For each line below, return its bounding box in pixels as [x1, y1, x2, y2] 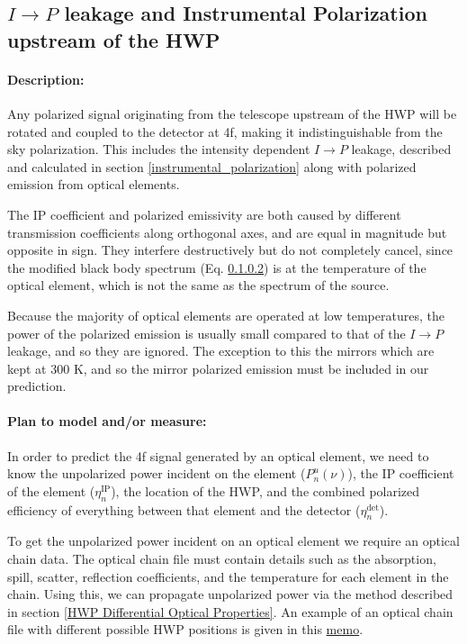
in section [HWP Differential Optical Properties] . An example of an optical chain [7, 602, 454, 621]
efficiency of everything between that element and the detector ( [7, 500, 361, 519]
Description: [7, 69, 85, 88]
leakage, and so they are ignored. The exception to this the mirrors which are [7, 341, 435, 360]
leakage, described [351, 140, 452, 159]
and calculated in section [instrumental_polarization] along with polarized [7, 157, 417, 176]
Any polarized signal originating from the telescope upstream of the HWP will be [7, 104, 457, 122]
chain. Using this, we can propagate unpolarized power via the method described [7, 585, 454, 603]
